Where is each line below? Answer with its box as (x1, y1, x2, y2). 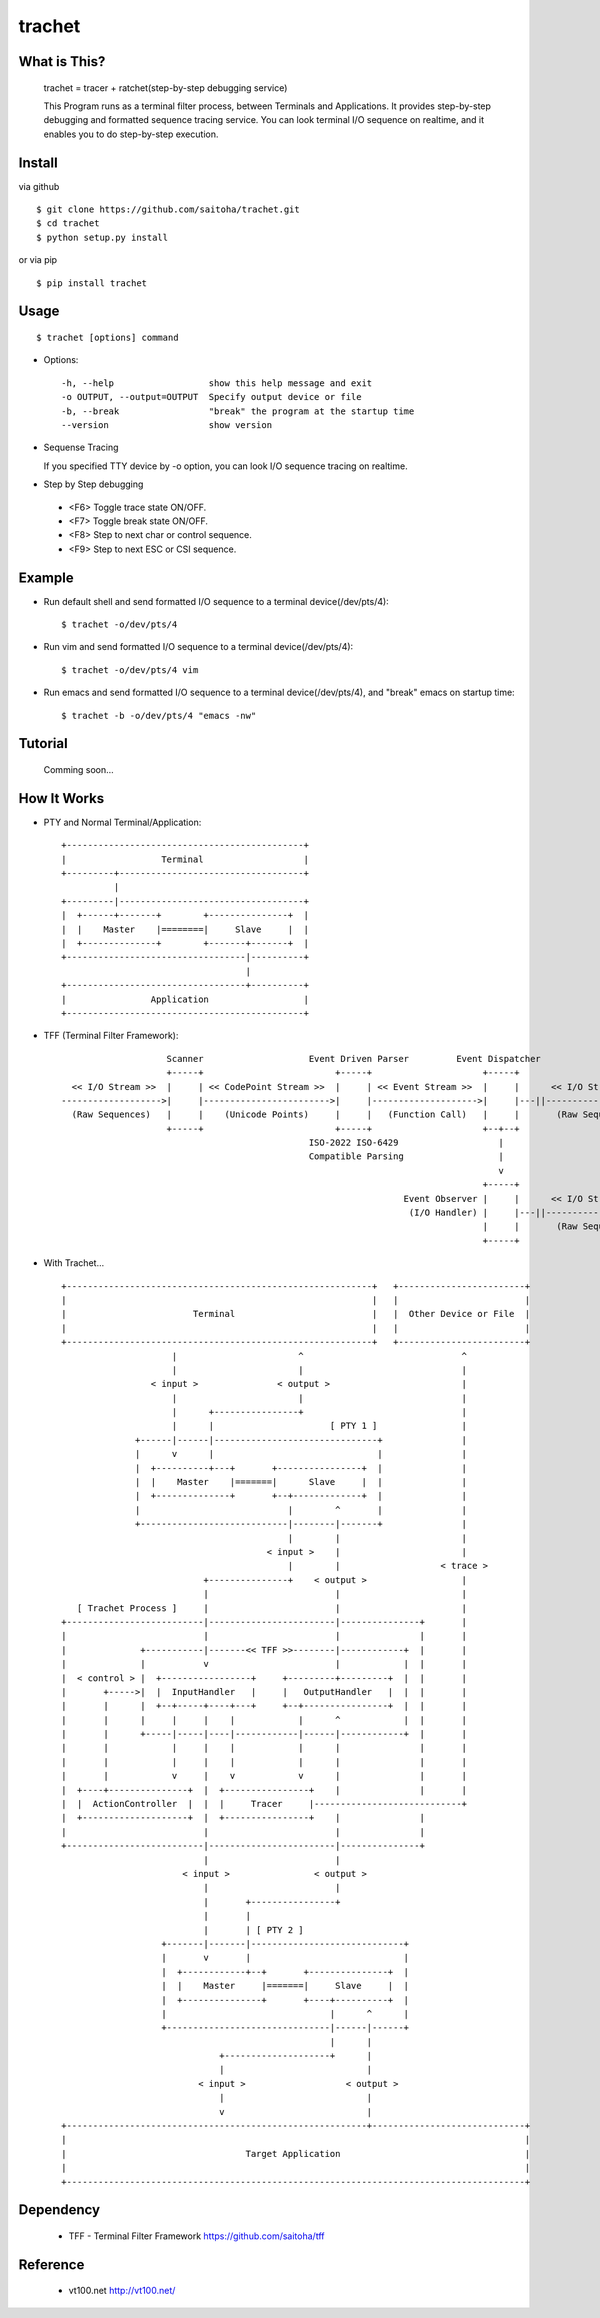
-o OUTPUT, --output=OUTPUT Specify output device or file (61, 391, 362, 403)
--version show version (61, 419, 273, 430)
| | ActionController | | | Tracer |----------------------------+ (61, 1798, 468, 1810)
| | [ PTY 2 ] (203, 1924, 304, 1935)
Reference (18, 2256, 85, 2273)
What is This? (18, 53, 106, 70)
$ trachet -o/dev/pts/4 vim (61, 664, 199, 675)
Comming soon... (43, 763, 114, 775)
